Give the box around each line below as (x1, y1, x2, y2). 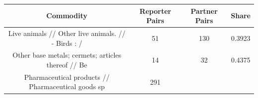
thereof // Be (46, 59, 87, 69)
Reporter (139, 5, 171, 16)
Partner (191, 5, 218, 16)
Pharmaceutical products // (24, 71, 110, 82)
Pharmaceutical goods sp (29, 81, 105, 92)
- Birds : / (51, 37, 82, 48)
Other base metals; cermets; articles (12, 50, 122, 60)
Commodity (46, 10, 88, 21)
